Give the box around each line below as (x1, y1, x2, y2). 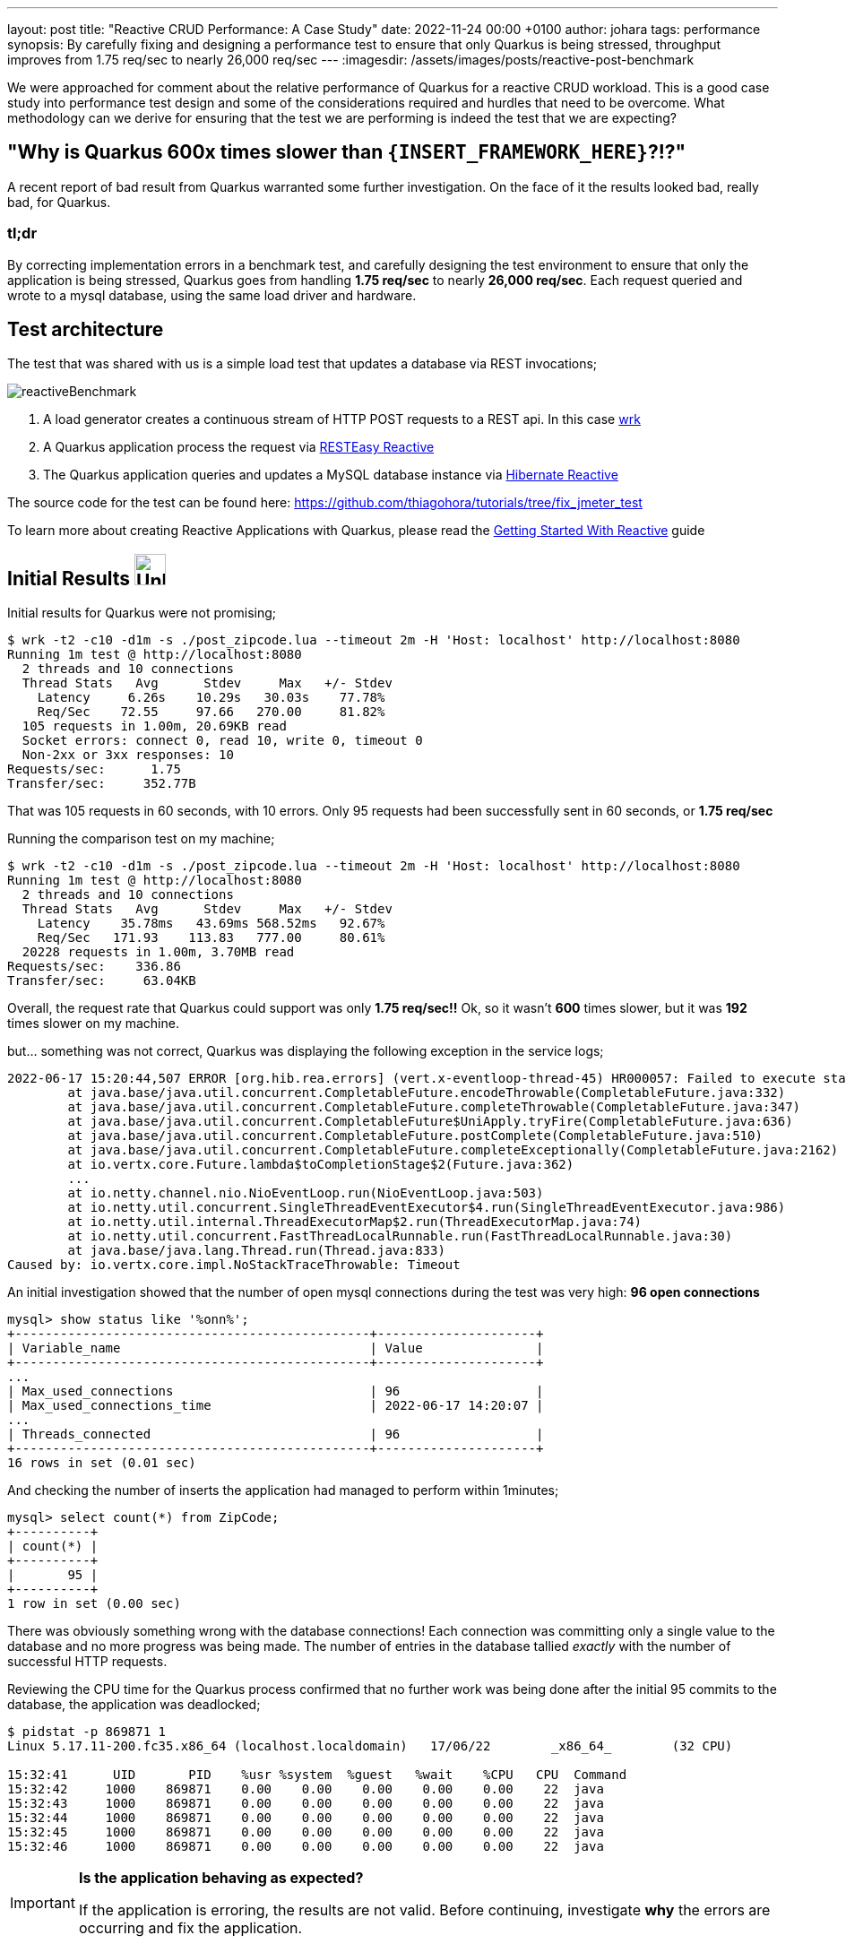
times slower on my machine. (7, 1015, 179, 1032)
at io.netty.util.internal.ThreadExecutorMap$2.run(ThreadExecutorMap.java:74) (67, 1214, 643, 1230)
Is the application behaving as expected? (78, 1869, 364, 1888)
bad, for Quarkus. (7, 194, 111, 210)
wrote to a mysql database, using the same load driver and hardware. (7, 287, 417, 303)
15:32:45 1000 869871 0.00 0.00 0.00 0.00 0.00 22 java (7, 1825, 604, 1840)
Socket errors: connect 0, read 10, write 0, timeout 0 (22, 733, 423, 748)
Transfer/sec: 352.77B (7, 776, 196, 791)
